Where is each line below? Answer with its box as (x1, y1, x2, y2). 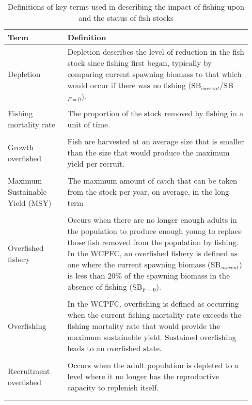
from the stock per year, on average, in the (67, 186, 213, 197)
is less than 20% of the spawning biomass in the (67, 270, 230, 281)
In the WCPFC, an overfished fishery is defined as (67, 248, 237, 259)
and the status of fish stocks (79, 12, 173, 23)
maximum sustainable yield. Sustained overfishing (67, 331, 236, 343)
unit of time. (67, 119, 110, 130)
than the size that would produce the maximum (67, 147, 230, 158)
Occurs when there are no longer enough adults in (67, 214, 237, 225)
